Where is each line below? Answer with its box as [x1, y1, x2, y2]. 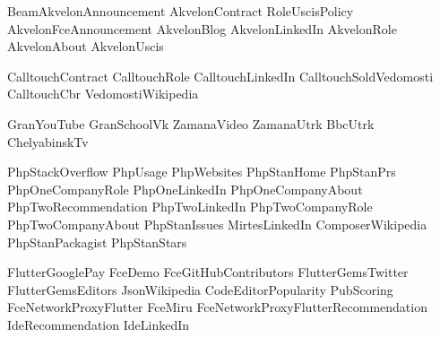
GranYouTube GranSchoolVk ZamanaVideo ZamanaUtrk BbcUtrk [7, 114, 375, 133]
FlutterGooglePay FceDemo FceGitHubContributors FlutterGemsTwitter [7, 263, 409, 281]
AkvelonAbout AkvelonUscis [7, 37, 164, 56]
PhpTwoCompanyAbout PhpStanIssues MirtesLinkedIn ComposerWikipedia [7, 214, 427, 233]
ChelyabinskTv [7, 132, 89, 151]
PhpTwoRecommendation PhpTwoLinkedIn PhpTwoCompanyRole [7, 197, 373, 216]
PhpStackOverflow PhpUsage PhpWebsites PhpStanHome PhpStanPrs [7, 162, 396, 181]
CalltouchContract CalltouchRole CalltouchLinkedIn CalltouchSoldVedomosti [7, 66, 434, 85]
